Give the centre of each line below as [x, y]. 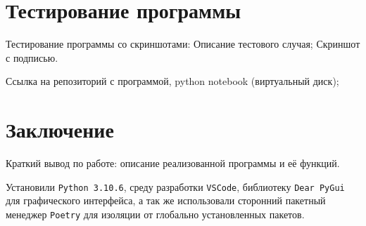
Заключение [60, 129]
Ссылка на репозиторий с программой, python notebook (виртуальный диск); [172, 81]
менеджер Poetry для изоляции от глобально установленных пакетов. [155, 214]
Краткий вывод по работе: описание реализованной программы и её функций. [173, 163]
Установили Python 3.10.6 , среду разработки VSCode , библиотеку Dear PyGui [175, 186]
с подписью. [32, 57]
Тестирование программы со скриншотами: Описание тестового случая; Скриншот [183, 44]
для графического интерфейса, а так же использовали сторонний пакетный [166, 200]
